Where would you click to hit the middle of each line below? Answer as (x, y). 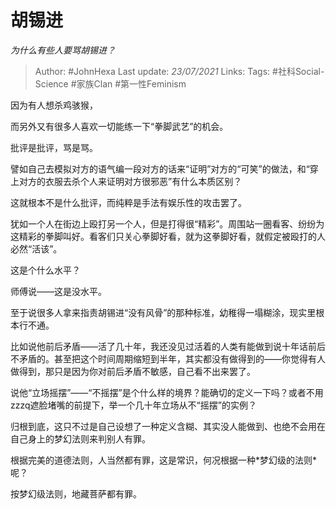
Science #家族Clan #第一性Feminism (110, 83)
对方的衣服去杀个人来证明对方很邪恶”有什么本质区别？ (130, 181)
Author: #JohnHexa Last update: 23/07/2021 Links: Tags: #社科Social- (179, 71)
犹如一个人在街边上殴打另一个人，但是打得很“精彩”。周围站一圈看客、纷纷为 (167, 223)
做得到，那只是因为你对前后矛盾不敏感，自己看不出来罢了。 (133, 371)
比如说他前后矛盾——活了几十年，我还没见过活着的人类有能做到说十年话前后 (168, 346)
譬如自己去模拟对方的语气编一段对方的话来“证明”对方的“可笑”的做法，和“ (160, 168)
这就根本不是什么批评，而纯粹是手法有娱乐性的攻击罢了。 (128, 202)
